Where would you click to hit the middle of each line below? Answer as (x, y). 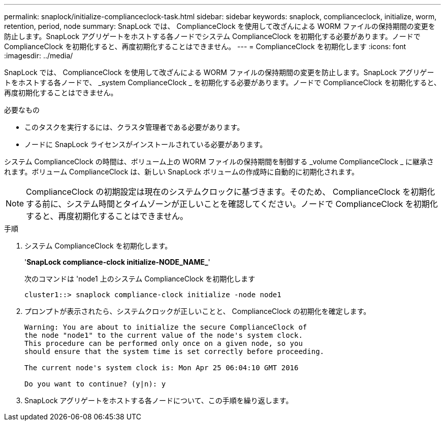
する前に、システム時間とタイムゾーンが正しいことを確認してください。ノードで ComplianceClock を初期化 (232, 204)
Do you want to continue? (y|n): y (95, 384)
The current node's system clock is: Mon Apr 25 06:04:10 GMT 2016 (162, 368)
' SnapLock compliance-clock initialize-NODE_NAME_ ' (117, 262)
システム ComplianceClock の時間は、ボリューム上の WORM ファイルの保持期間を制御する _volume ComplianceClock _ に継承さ (219, 162)
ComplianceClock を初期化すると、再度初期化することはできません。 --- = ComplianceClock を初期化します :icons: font (205, 46)
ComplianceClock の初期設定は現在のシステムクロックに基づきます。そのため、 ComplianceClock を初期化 (231, 192)
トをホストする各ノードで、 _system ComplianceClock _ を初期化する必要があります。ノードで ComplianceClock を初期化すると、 (222, 82)
